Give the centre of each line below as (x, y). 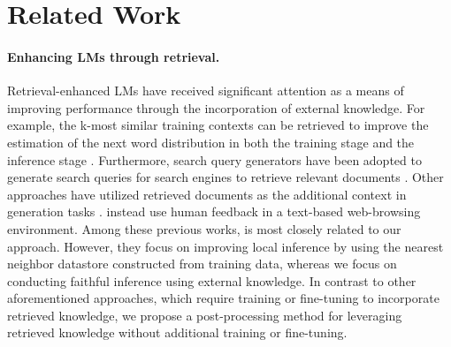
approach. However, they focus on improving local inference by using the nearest (225, 246)
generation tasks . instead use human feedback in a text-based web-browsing (214, 211)
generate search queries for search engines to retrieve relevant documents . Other (225, 177)
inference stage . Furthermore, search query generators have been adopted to (214, 159)
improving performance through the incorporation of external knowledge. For (216, 107)
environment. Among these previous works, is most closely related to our (204, 228)
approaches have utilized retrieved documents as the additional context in (207, 194)
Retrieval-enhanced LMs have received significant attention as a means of (206, 91)
